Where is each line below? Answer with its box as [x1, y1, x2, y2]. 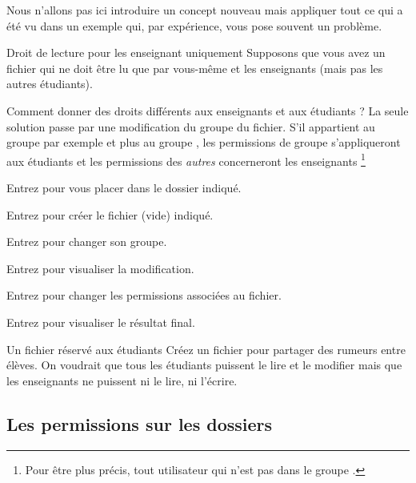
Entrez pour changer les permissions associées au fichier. [6, 287, 282, 304]
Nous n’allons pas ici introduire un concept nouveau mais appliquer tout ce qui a [6, 2, 403, 18]
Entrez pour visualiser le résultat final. [6, 313, 195, 330]
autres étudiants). [6, 75, 93, 92]
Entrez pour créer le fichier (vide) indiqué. [6, 206, 214, 223]
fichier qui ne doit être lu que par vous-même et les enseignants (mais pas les [6, 59, 383, 76]
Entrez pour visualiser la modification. [6, 260, 194, 276]
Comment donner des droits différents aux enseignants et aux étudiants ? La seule [6, 102, 409, 119]
